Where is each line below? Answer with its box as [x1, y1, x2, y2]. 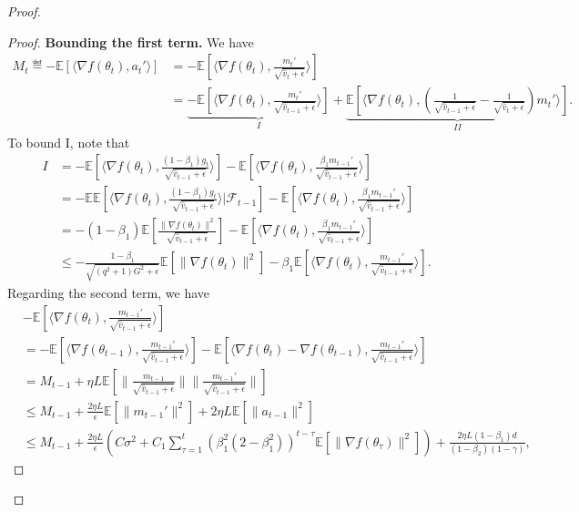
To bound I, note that [7, 132, 130, 151]
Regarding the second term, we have [7, 283, 209, 302]
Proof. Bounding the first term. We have [7, 32, 254, 51]
